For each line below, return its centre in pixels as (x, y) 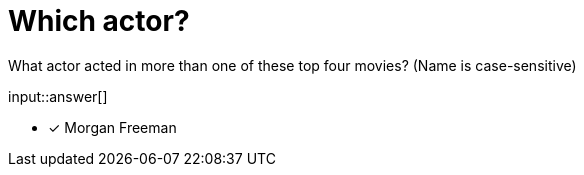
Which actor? (99, 21)
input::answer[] (58, 96)
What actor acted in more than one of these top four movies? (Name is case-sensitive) (292, 65)
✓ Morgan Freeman (112, 127)
